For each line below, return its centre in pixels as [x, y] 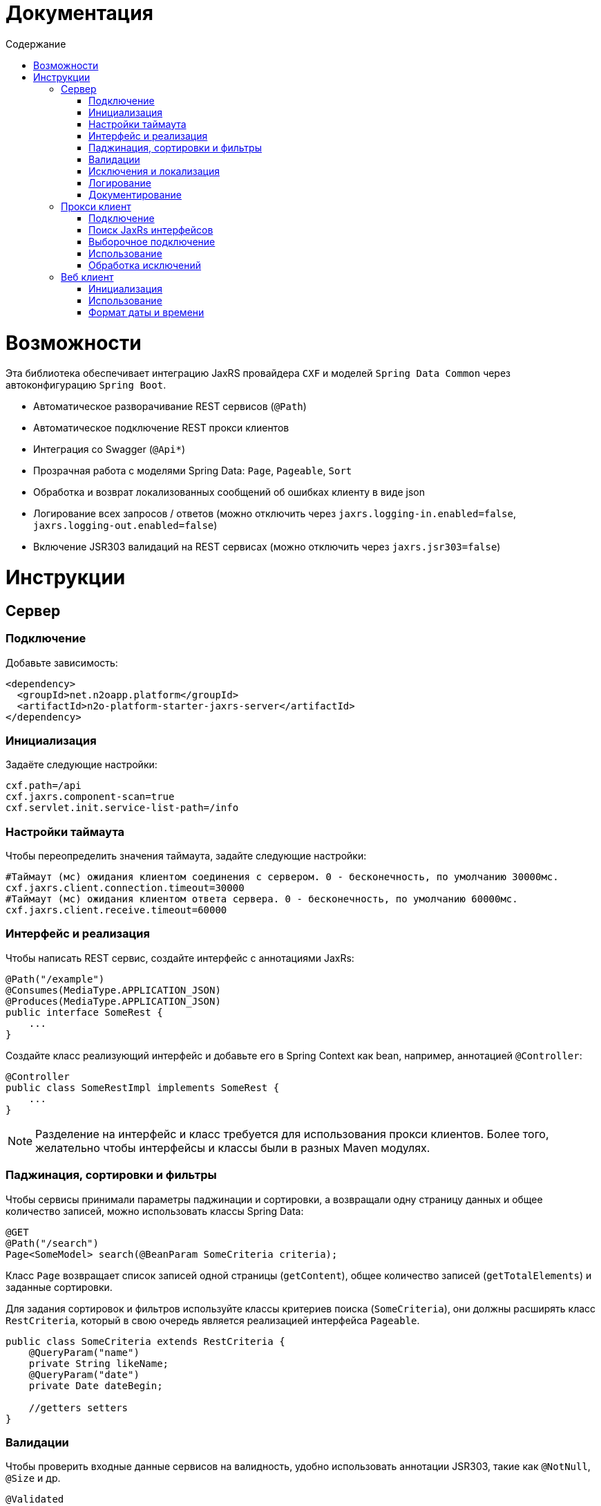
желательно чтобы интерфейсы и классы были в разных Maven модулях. [233, 1147]
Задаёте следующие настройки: [82, 765]
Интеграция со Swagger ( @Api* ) [109, 449]
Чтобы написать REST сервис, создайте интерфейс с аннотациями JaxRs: [180, 958]
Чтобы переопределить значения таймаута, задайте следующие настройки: [186, 856]
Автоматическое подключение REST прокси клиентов [161, 428]
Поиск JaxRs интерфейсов [151, 230]
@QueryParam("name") [84, 1352]
